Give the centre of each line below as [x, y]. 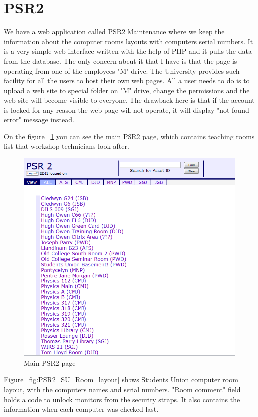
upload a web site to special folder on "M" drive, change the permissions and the [127, 90]
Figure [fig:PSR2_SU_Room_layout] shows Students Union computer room [121, 379]
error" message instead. [39, 119]
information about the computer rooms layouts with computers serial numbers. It [129, 41]
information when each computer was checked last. [81, 409]
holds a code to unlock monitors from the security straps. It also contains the [122, 399]
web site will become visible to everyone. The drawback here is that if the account [129, 100]
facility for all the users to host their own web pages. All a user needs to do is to [127, 80]
